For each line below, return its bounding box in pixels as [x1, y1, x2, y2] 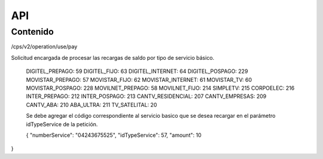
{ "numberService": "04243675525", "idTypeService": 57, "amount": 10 [26, 132, 202, 139]
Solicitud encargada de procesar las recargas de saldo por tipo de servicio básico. [11, 54, 215, 61]
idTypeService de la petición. [26, 120, 98, 128]
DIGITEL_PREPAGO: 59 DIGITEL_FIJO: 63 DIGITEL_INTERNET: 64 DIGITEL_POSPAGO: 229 [26, 68, 248, 75]
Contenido [11, 26, 54, 37]
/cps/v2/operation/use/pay [11, 43, 78, 50]
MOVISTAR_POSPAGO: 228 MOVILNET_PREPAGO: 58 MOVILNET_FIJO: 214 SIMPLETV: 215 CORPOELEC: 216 [26, 84, 295, 91]
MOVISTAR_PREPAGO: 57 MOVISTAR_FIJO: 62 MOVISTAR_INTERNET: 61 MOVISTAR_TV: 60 [26, 76, 252, 83]
